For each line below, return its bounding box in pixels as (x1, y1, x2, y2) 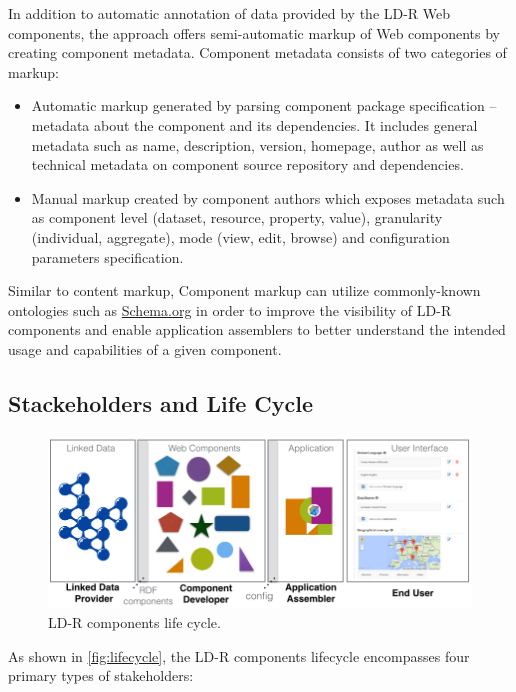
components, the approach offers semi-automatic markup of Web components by (8, 22, 500, 43)
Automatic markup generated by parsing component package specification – (31, 95, 497, 116)
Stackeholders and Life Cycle (8, 387, 313, 418)
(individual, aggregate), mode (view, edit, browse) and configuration (31, 226, 450, 247)
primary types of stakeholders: (8, 665, 194, 686)
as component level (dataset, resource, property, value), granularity (31, 207, 443, 228)
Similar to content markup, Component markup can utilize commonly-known (8, 280, 481, 301)
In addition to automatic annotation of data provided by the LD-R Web (8, 3, 451, 23)
